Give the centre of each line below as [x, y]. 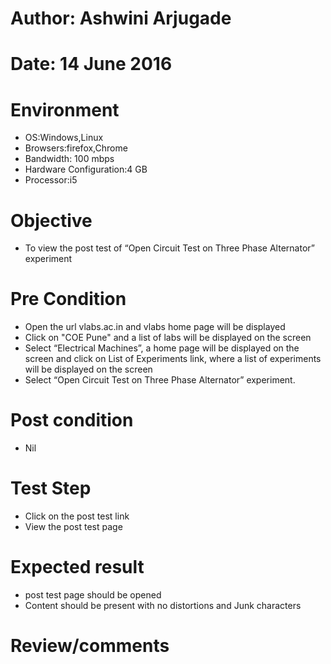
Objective [51, 220]
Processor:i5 [51, 180]
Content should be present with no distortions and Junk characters [163, 605]
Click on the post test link [77, 516]
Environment [65, 109]
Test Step [51, 488]
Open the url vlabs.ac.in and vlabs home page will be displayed [155, 327]
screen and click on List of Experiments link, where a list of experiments [173, 359]
